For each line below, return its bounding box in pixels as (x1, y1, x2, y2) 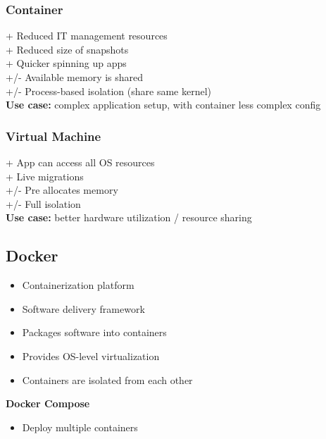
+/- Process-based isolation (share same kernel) (6, 83, 212, 98)
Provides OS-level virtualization (22, 348, 160, 363)
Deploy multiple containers (22, 419, 138, 434)
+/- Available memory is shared (6, 70, 144, 84)
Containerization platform (22, 278, 134, 292)
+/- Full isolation (6, 196, 81, 211)
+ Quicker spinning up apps (6, 56, 127, 70)
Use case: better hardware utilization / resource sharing (6, 210, 252, 225)
